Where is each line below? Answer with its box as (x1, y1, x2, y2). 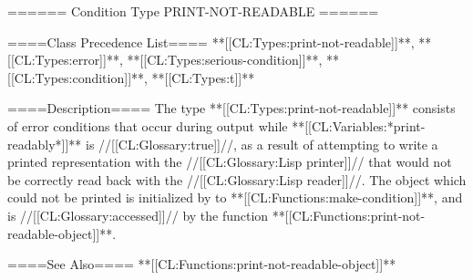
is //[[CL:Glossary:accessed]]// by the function (7, 205, 269, 224)
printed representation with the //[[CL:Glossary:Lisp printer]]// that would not (7, 152, 452, 171)
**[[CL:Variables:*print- (292, 116, 426, 135)
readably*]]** (7, 134, 82, 153)
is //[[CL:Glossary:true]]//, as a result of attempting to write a (86, 134, 438, 153)
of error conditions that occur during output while (7, 116, 288, 135)
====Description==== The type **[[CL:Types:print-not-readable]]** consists (7, 99, 456, 118)
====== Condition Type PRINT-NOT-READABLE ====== (7, 2, 379, 20)
